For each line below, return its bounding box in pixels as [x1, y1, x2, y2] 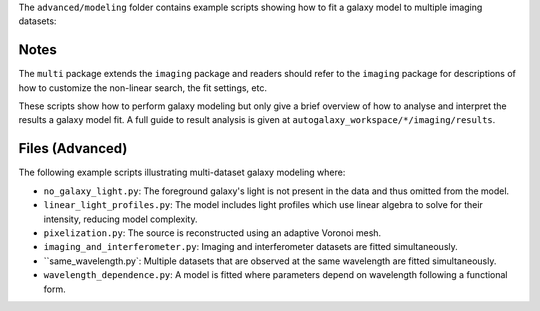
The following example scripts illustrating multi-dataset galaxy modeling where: [18, 166, 346, 179]
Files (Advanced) [18, 140, 128, 157]
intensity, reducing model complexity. [43, 213, 198, 225]
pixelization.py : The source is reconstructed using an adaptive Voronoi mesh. [43, 226, 382, 239]
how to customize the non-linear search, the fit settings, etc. [18, 81, 267, 94]
